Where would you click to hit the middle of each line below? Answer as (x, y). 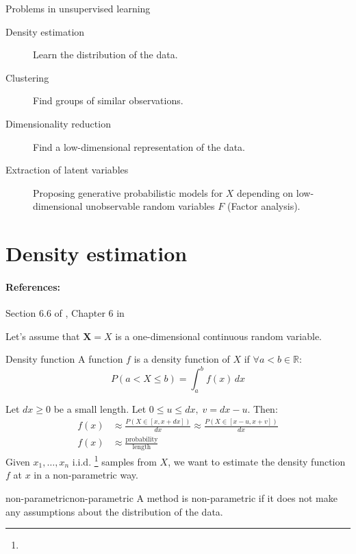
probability (142, 439)
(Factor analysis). (264, 206)
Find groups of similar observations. (108, 100)
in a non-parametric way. (86, 475)
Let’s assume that (43, 336)
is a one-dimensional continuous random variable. (218, 336)
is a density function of (182, 359)
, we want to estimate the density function (257, 461)
